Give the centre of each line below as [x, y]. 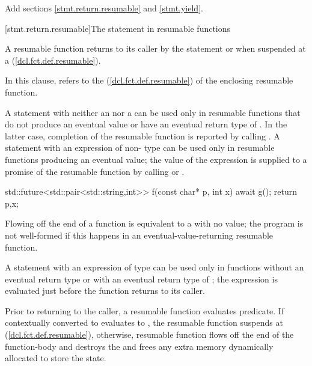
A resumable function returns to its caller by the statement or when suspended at [155, 48]
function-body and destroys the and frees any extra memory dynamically [139, 346]
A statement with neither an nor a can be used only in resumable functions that [153, 112]
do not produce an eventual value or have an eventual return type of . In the [146, 124]
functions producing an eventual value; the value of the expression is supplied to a [156, 159]
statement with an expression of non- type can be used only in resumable [140, 148]
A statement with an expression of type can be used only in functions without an [154, 267]
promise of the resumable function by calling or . [95, 171]
